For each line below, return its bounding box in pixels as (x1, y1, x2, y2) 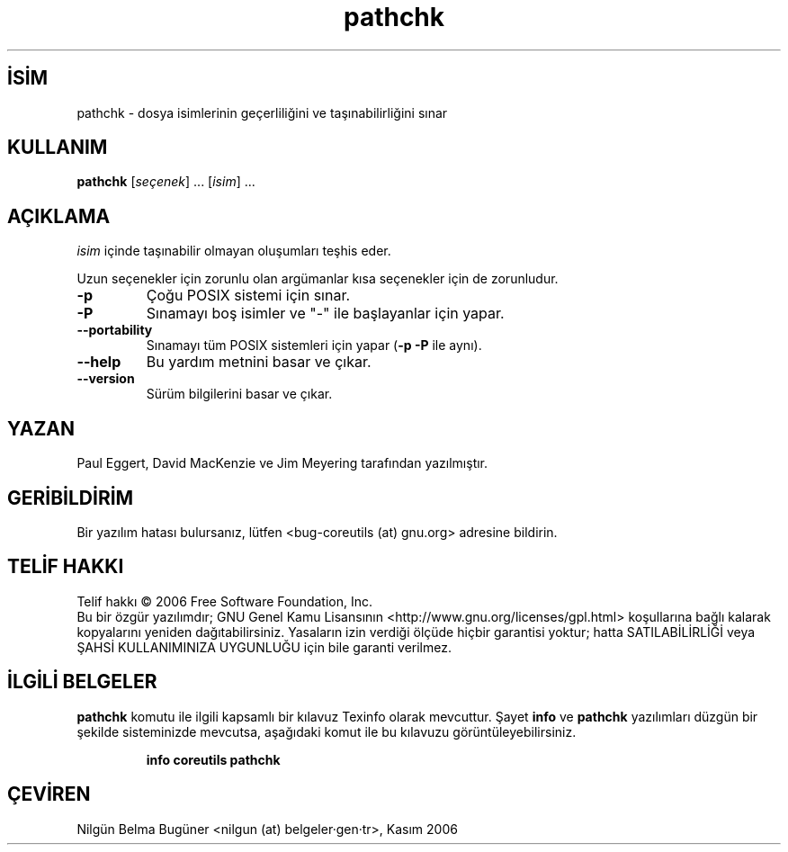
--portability (76, 322, 153, 338)
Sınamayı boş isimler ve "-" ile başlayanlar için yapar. (146, 304, 505, 323)
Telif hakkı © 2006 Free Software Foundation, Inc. (76, 593, 373, 609)
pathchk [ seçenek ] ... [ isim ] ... (76, 174, 255, 190)
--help (76, 353, 121, 372)
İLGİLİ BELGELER (7, 670, 157, 694)
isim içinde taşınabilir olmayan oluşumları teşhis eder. (76, 243, 391, 259)
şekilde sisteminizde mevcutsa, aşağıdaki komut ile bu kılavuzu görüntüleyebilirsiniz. (76, 723, 577, 740)
